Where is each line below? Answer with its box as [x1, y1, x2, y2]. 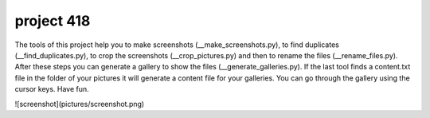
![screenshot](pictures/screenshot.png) [14, 99, 145, 108]
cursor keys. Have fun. [14, 85, 89, 94]
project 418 [14, 12, 91, 29]
